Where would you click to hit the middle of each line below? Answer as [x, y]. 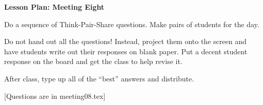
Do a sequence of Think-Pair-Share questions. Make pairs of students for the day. [132, 24]
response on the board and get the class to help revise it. [93, 61]
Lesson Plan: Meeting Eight [54, 7]
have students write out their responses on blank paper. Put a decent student [126, 51]
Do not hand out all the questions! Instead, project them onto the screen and [125, 41]
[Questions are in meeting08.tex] [55, 96]
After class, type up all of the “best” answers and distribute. [99, 78]
